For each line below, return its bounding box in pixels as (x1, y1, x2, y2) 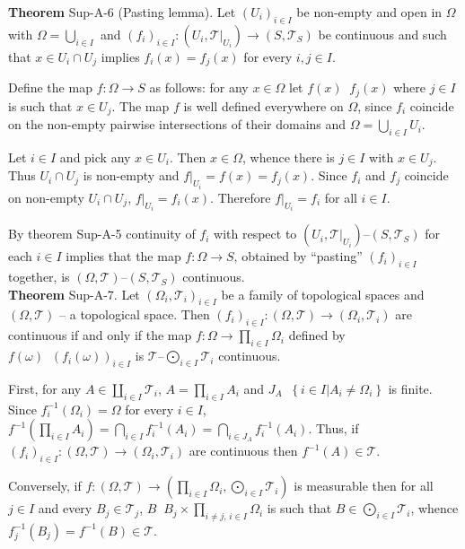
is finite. (388, 379, 433, 397)
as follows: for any (149, 78, 249, 97)
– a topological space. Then (59, 305, 210, 324)
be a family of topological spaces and (221, 284, 425, 303)
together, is (8, 267, 70, 286)
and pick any (59, 147, 131, 166)
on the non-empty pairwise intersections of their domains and (8, 115, 347, 134)
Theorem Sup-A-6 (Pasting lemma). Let (8, 3, 236, 21)
